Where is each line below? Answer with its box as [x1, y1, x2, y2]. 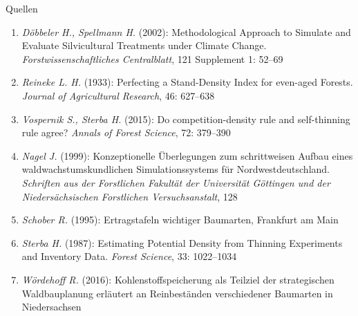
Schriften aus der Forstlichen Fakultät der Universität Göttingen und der [21, 175, 330, 189]
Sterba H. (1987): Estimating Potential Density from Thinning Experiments [21, 235, 343, 250]
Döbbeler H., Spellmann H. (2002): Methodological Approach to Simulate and [21, 24, 351, 39]
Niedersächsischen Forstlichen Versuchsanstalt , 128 [21, 189, 238, 203]
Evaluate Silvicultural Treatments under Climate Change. [21, 38, 267, 53]
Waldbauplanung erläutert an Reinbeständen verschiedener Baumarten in [21, 286, 333, 300]
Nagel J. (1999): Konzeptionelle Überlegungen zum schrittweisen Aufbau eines [21, 148, 353, 162]
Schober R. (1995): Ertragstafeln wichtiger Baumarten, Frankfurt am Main [21, 212, 339, 227]
